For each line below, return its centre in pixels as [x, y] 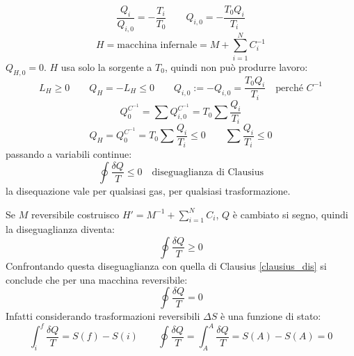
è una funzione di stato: [271, 316]
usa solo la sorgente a [106, 66]
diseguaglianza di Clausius [208, 172]
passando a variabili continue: [69, 154]
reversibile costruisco [75, 214]
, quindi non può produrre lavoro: [236, 66]
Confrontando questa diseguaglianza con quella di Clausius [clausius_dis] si [166, 265]
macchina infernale [157, 46]
